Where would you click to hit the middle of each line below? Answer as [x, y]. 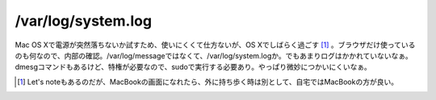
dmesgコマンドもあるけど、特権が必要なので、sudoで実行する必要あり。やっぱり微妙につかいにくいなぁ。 [193, 67]
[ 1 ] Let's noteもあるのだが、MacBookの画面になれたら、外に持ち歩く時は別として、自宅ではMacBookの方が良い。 [208, 82]
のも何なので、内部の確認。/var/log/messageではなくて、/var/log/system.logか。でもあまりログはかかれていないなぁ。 [214, 55]
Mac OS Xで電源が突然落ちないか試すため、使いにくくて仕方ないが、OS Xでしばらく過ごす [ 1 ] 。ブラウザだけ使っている [215, 45]
